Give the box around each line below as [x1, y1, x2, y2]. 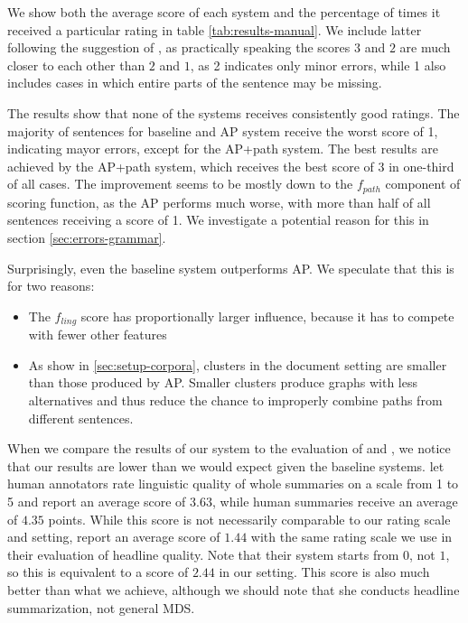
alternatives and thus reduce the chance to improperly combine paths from [28, 391, 443, 409]
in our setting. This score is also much [219, 563, 430, 581]
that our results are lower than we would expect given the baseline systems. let [7, 456, 445, 475]
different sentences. [28, 408, 134, 427]
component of [385, 174, 461, 193]
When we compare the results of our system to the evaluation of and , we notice [7, 439, 451, 458]
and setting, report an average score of [7, 527, 220, 546]
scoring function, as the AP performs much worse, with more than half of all [7, 192, 431, 211]
